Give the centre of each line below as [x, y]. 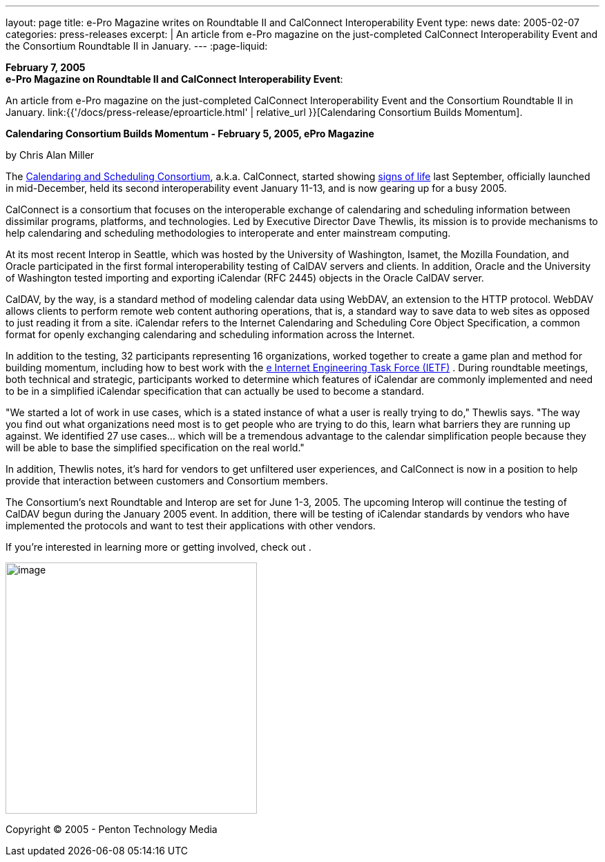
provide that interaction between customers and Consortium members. [167, 481]
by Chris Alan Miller [50, 155]
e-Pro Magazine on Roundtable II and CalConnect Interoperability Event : [174, 79]
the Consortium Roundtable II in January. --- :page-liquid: [137, 46]
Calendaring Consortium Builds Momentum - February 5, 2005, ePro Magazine [190, 134]
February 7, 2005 [46, 67]
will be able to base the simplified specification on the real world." [155, 448]
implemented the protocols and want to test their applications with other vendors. [191, 526]
